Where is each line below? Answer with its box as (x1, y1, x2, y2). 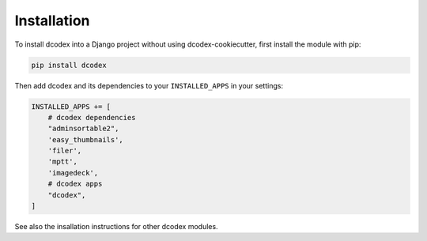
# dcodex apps (47, 179, 103, 189)
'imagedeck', (47, 168, 99, 177)
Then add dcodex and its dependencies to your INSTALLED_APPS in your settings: (14, 81, 284, 90)
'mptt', (47, 157, 78, 166)
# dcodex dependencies (47, 113, 136, 122)
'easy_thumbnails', (47, 135, 124, 144)
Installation (14, 12, 90, 29)
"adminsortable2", (47, 124, 119, 134)
